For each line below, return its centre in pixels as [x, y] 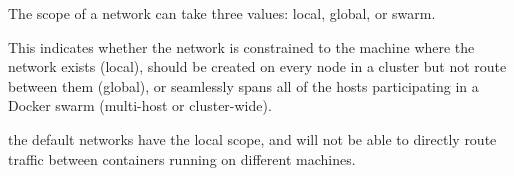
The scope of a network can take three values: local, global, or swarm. [222, 13]
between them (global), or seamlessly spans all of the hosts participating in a [243, 85]
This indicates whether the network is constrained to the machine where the [241, 46]
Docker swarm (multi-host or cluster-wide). [140, 105]
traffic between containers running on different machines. [182, 158]
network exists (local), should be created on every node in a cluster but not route [257, 66]
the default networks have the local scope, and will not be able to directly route [252, 138]
